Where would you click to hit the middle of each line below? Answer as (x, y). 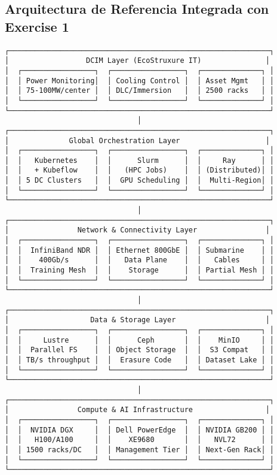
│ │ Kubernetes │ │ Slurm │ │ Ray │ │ (140, 160)
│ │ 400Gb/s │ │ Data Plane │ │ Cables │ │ (140, 260)
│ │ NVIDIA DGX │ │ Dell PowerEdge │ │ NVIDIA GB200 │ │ (140, 430)
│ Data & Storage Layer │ (137, 320)
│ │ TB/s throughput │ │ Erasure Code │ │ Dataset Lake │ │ (140, 360)
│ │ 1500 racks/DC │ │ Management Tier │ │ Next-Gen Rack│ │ (140, 450)
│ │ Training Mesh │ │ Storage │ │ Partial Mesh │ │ (140, 270)
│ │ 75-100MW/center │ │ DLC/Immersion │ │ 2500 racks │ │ (140, 91)
